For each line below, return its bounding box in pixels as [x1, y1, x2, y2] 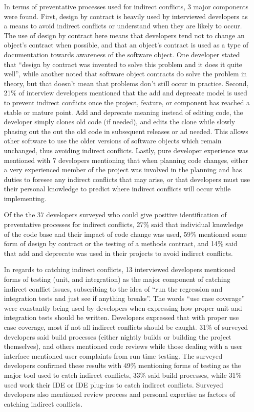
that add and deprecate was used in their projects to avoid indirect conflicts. [4, 248, 233, 258]
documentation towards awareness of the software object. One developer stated [4, 49, 240, 59]
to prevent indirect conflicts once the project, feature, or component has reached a [4, 97, 250, 107]
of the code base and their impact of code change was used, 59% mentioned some [4, 229, 247, 239]
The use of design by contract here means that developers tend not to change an [4, 30, 245, 40]
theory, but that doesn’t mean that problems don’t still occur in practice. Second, [4, 78, 249, 88]
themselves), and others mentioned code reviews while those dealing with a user [4, 341, 243, 351]
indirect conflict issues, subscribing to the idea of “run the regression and [4, 283, 223, 294]
